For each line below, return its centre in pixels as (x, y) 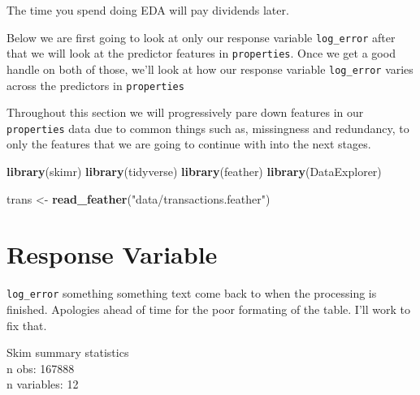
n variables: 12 (43, 384)
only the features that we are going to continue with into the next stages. (189, 144)
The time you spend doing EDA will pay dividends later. (148, 10)
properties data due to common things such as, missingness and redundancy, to (208, 128)
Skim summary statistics (68, 352)
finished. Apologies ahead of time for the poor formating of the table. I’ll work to (208, 309)
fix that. (27, 325)
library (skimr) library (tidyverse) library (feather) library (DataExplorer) (194, 172)
